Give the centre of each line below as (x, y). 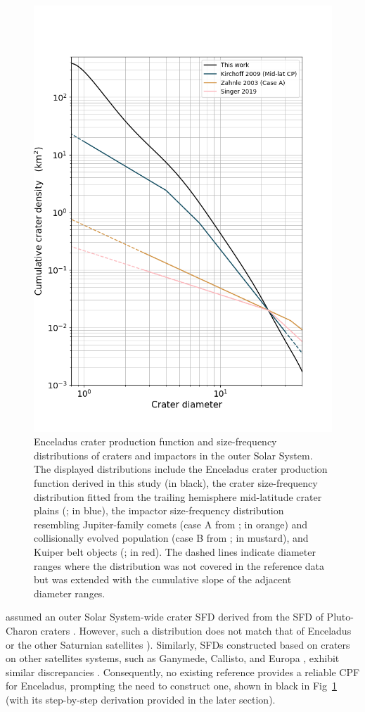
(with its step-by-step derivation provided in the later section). (141, 699)
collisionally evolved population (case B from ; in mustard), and (171, 538)
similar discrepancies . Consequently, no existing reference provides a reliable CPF (183, 672)
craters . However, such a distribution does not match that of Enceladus (196, 631)
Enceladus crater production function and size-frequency (155, 441)
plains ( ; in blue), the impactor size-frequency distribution (159, 510)
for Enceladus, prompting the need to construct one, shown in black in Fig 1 (171, 686)
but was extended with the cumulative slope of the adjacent (163, 579)
